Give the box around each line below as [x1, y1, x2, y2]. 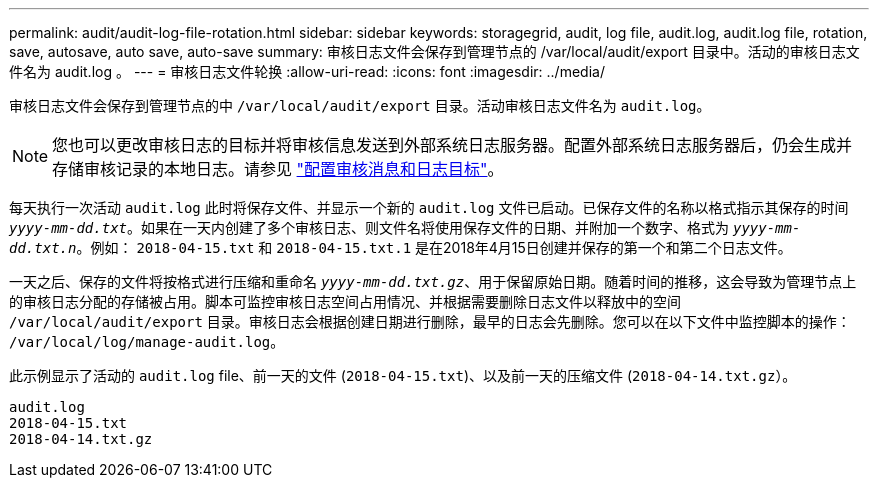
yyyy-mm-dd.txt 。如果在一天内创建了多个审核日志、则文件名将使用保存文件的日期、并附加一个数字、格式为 [9, 219, 730, 236]
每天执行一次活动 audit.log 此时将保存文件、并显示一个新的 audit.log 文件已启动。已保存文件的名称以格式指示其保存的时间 [9, 199, 849, 216]
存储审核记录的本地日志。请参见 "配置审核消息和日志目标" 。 [52, 159, 504, 179]
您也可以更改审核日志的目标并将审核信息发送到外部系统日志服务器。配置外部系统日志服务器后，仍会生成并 [52, 135, 853, 155]
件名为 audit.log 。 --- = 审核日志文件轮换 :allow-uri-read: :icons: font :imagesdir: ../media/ [9, 63, 605, 80]
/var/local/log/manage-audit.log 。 [9, 333, 285, 350]
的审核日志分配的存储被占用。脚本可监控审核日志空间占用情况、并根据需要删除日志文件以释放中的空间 [9, 293, 681, 310]
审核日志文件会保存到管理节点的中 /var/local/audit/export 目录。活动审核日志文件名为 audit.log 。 [9, 97, 711, 114]
